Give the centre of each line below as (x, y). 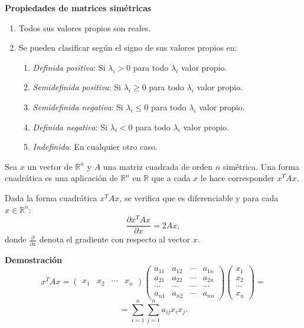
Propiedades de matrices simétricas (78, 8)
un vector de (50, 166)
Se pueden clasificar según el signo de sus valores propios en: (128, 47)
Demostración (33, 259)
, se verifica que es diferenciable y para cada (199, 197)
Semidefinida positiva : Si (77, 87)
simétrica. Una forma (261, 166)
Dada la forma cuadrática (51, 197)
